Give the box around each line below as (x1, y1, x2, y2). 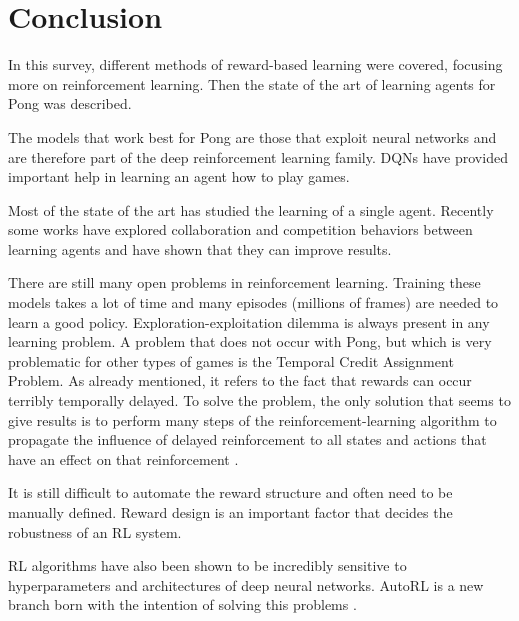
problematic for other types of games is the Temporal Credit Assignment (8, 350, 454, 371)
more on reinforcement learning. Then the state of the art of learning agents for (8, 73, 496, 94)
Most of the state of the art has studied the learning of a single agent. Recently (8, 199, 494, 220)
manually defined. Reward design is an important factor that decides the (8, 502, 453, 522)
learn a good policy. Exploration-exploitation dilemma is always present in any (8, 311, 490, 332)
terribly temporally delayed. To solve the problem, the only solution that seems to (8, 390, 511, 411)
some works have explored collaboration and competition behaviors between (8, 219, 473, 240)
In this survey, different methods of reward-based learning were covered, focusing (8, 54, 503, 75)
